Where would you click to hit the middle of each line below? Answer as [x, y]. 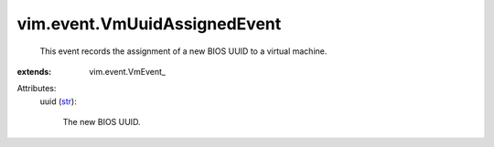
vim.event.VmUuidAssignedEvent [149, 24]
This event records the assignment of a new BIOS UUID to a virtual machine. [183, 51]
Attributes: [37, 89]
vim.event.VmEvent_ [128, 71]
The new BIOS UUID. [102, 122]
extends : [34, 71]
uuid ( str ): [58, 101]
